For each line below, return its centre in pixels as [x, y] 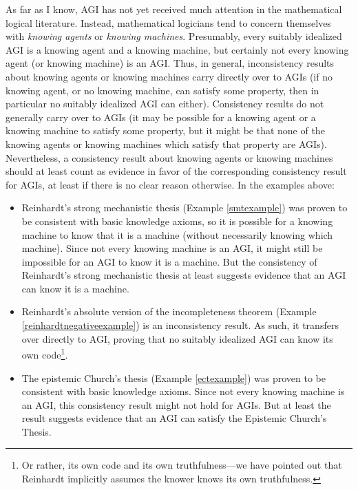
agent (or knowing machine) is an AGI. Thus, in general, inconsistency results [170, 63]
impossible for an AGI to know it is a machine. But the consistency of [169, 261]
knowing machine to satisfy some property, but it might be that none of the [165, 130]
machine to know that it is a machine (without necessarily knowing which [177, 234]
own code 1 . [45, 353]
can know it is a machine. [75, 288]
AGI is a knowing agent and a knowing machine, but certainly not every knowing [177, 49]
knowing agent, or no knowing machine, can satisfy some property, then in [162, 90]
